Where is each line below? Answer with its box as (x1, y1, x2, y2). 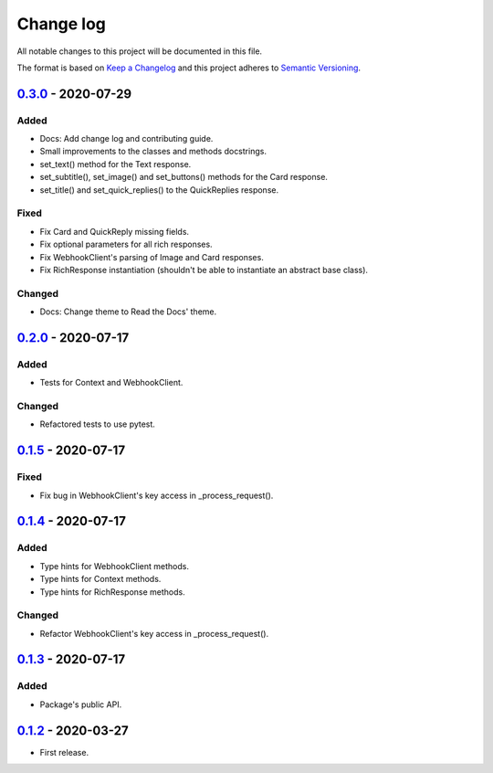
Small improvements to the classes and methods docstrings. (39, 146, 267, 157)
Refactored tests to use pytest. (39, 418, 155, 429)
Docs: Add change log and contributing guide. (39, 133, 214, 144)
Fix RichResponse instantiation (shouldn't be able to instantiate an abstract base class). (39, 264, 369, 275)
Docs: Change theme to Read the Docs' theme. (39, 306, 217, 317)
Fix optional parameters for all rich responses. (39, 238, 214, 250)
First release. (39, 747, 89, 757)
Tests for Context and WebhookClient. (39, 377, 184, 388)
